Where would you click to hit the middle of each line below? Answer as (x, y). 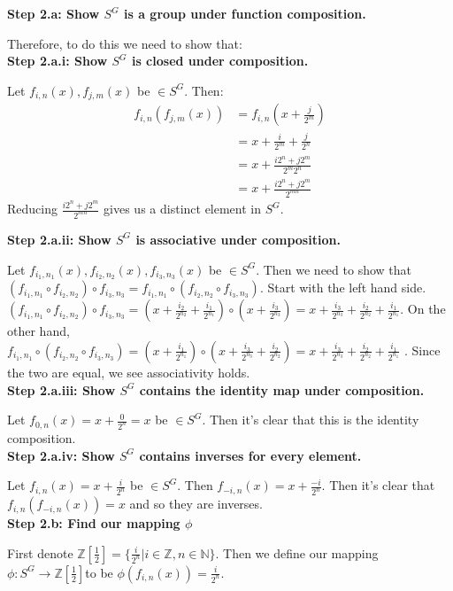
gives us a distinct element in (183, 209)
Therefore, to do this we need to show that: (125, 43)
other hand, (38, 331)
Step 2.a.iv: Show (61, 455)
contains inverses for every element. (250, 455)
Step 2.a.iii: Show (61, 389)
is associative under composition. (238, 239)
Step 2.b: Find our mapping (94, 523)
